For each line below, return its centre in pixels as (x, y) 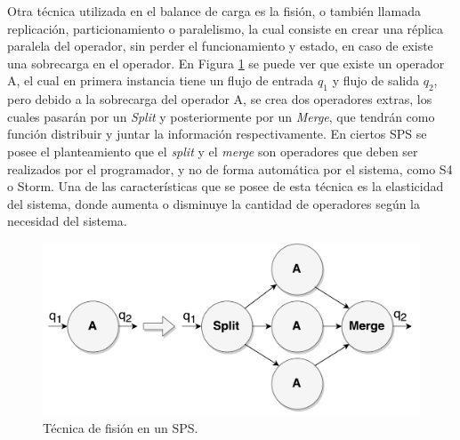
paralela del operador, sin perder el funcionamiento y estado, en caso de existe (220, 46)
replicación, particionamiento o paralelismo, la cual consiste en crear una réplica (226, 28)
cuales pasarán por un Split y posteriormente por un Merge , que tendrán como (221, 116)
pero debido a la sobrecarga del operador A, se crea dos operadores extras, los (220, 99)
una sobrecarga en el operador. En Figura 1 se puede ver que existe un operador (226, 63)
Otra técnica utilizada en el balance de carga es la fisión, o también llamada (214, 11)
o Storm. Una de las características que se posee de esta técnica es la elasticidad (226, 186)
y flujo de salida (375, 80)
